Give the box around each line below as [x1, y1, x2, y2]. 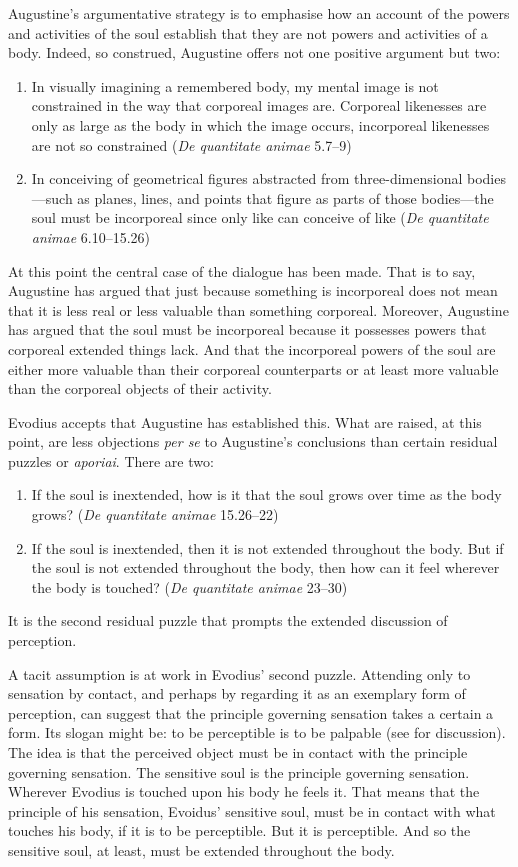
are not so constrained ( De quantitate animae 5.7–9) [31, 134, 352, 155]
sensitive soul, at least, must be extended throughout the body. [8, 839, 395, 860]
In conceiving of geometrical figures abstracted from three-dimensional [31, 168, 463, 189]
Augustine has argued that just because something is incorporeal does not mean [8, 280, 498, 301]
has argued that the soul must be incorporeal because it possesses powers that [8, 319, 487, 340]
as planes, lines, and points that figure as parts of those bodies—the [77, 187, 494, 208]
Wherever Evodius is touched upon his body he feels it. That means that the [8, 781, 480, 802]
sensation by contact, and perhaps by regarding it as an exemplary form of [8, 683, 466, 704]
